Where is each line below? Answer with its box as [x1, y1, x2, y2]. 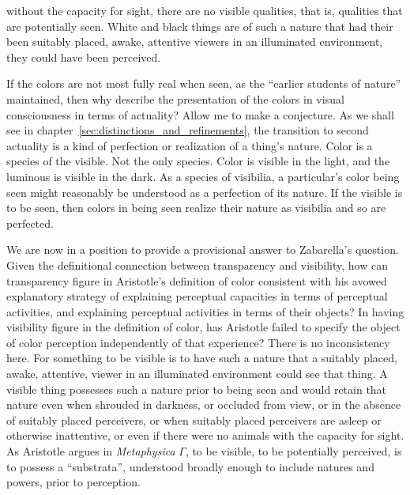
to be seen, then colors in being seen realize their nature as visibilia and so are [6, 199, 386, 216]
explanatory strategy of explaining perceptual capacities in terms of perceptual [6, 288, 388, 304]
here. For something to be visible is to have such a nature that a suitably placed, [6, 350, 397, 366]
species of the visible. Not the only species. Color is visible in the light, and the [6, 153, 390, 169]
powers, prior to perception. [6, 474, 141, 490]
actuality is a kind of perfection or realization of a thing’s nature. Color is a [6, 137, 373, 153]
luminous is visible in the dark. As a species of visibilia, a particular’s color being [6, 168, 400, 184]
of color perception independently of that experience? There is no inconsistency [6, 334, 390, 350]
